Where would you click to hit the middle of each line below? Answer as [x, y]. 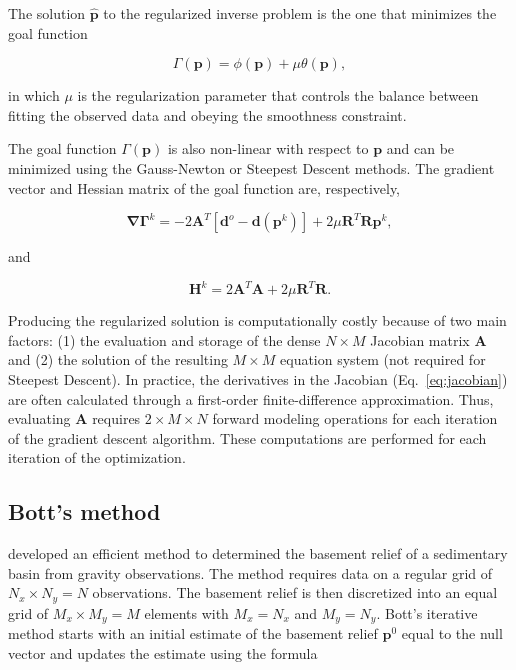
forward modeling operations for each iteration [355, 418]
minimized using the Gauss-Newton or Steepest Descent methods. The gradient [251, 167]
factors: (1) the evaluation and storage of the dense [164, 339]
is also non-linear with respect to [268, 148]
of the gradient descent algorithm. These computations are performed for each [247, 437]
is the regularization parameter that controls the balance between [278, 95]
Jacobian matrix [420, 339]
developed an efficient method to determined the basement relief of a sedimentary [258, 553]
